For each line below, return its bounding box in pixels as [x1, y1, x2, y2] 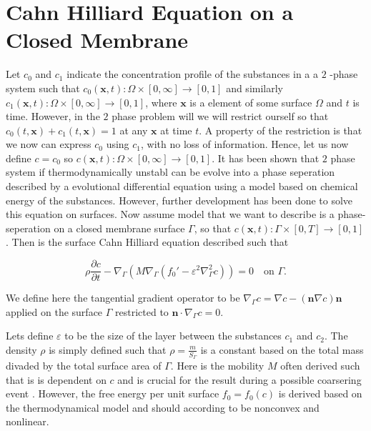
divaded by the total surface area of [6, 358, 162, 373]
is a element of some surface [189, 94, 312, 109]
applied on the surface [6, 304, 103, 319]
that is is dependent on [6, 372, 107, 387]
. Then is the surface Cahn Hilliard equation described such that [6, 234, 289, 249]
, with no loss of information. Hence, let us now [141, 137, 349, 152]
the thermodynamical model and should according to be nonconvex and [6, 400, 320, 415]
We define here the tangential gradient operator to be [6, 290, 240, 305]
